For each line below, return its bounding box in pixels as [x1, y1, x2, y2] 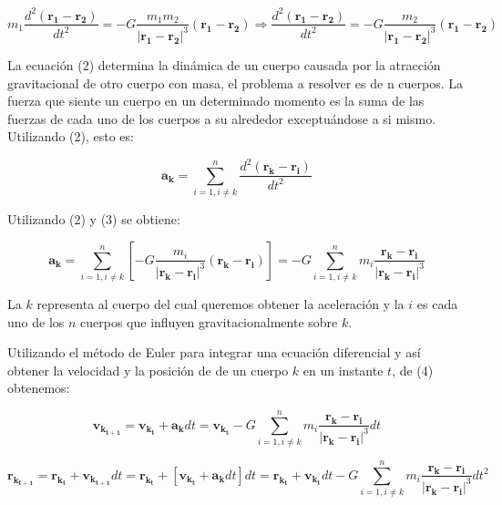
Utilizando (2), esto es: [7, 127, 134, 146]
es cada [416, 294, 458, 314]
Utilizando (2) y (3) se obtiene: [7, 210, 180, 229]
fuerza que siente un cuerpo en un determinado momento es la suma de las [7, 91, 425, 110]
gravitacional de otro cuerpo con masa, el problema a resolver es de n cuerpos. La [7, 73, 464, 92]
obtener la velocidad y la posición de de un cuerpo [7, 360, 289, 379]
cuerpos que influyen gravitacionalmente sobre [80, 312, 338, 331]
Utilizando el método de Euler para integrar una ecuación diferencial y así [7, 343, 421, 362]
